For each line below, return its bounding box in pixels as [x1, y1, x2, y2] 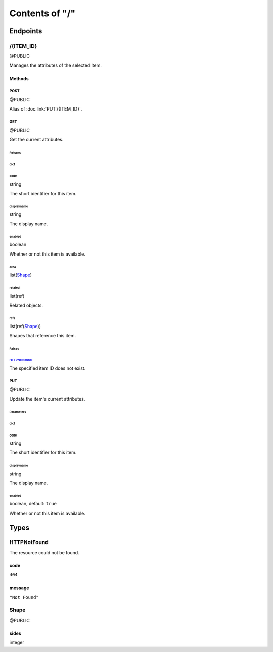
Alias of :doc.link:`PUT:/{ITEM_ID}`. [9, 106, 82, 112]
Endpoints [9, 27, 42, 35]
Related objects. [9, 302, 43, 308]
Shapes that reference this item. [9, 333, 76, 339]
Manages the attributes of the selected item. [9, 62, 102, 68]
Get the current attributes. [9, 137, 64, 143]
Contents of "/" [9, 8, 76, 19]
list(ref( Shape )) [9, 323, 41, 329]
